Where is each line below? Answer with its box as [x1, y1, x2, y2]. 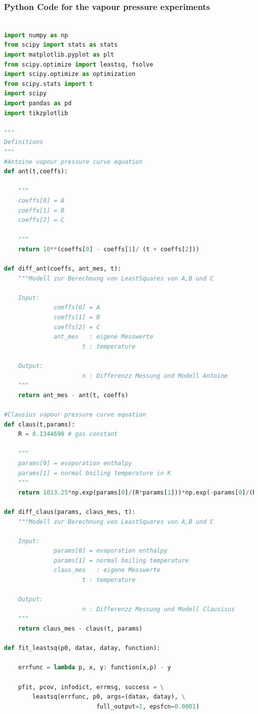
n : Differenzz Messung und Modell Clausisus [82, 605, 235, 613]
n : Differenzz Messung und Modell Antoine [82, 372, 228, 379]
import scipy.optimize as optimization [4, 71, 135, 78]
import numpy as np [4, 31, 68, 39]
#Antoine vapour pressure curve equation [4, 158, 143, 165]
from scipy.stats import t [4, 80, 93, 87]
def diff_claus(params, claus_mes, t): [4, 508, 135, 515]
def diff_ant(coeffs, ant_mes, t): [4, 265, 122, 273]
